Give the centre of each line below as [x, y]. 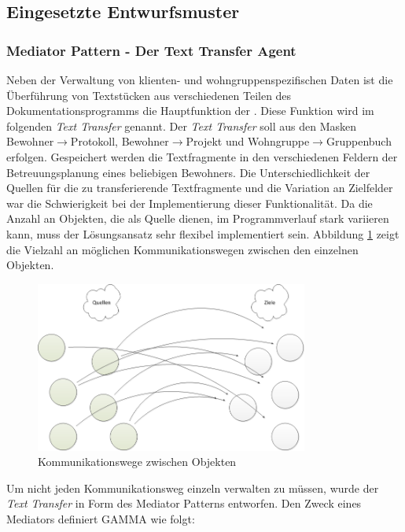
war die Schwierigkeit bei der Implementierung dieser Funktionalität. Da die [190, 203]
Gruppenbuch [359, 141]
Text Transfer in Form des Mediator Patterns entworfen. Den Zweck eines [184, 503]
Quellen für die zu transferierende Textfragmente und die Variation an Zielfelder [200, 188]
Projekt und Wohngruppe [248, 141]
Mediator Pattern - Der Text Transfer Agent [151, 50]
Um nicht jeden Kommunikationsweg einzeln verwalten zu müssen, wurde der [193, 488]
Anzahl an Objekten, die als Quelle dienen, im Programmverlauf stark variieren [198, 218]
